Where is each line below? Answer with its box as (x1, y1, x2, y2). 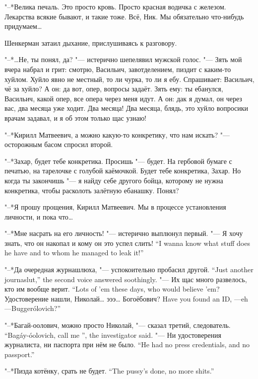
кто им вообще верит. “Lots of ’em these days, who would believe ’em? (4, 284, 220, 294)
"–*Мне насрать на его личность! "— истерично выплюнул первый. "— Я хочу (4, 228, 243, 238)
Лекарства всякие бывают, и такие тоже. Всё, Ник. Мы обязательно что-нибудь (4, 11, 244, 21)
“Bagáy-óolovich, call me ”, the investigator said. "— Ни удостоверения (4, 329, 221, 340)
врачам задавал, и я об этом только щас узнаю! (4, 112, 146, 123)
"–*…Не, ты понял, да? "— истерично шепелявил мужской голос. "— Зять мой (4, 54, 242, 65)
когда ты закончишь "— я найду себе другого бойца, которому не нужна (4, 175, 223, 185)
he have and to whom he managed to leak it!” (4, 247, 144, 258)
